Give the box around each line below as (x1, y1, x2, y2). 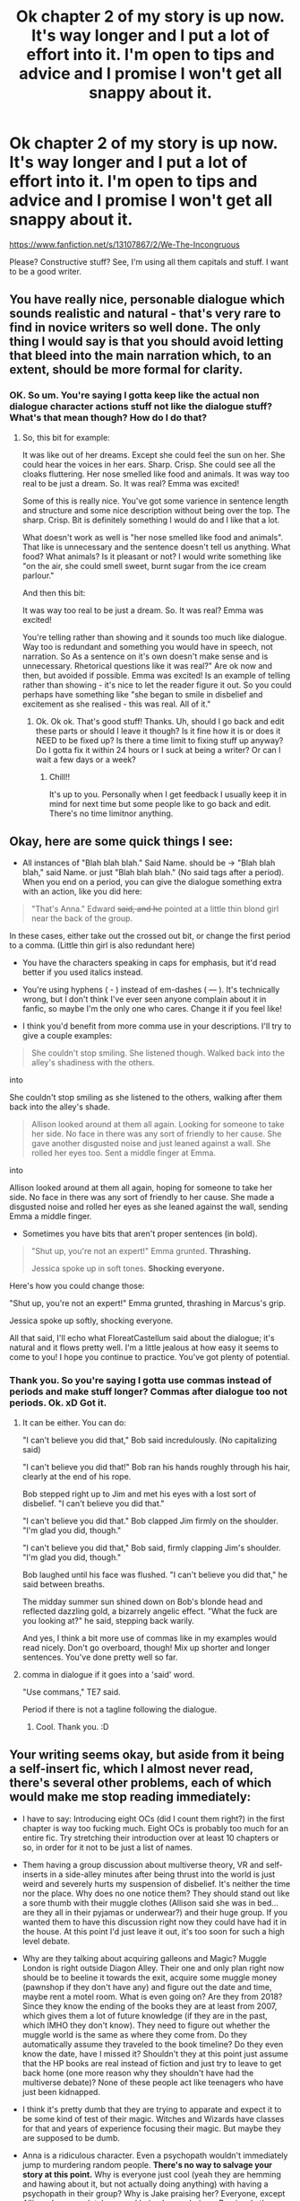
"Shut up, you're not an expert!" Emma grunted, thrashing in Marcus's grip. (9, 1298, 287, 1309)
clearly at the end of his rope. (21, 1470, 132, 1482)
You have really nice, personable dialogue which (9, 292, 285, 307)
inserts (21, 1869, 48, 1880)
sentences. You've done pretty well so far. (21, 1652, 178, 1662)
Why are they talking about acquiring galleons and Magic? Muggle (21, 1952, 267, 1963)
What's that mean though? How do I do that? (9, 411, 208, 424)
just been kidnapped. (21, 2086, 101, 2097)
